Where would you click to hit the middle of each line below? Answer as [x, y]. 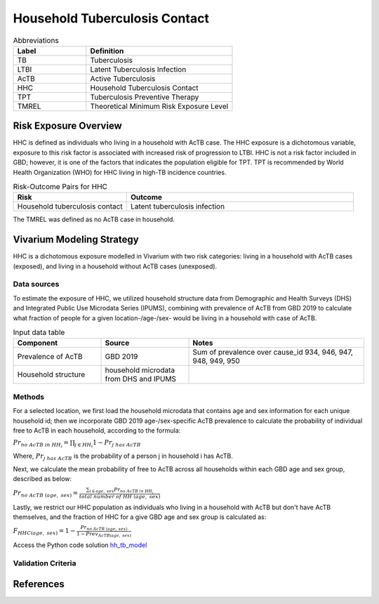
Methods [29, 397]
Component [38, 343]
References [39, 584]
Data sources [36, 284]
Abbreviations [36, 40]
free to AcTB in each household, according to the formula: [97, 430]
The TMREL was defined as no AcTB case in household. [94, 219]
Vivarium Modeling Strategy [76, 240]
